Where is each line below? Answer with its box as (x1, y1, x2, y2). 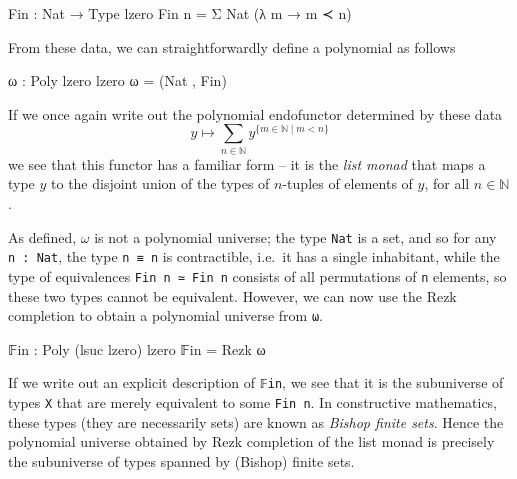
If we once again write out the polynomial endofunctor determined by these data (8, 103, 503, 124)
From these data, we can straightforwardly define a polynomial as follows (8, 36, 456, 57)
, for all (424, 173, 470, 194)
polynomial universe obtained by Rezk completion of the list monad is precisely (8, 431, 495, 452)
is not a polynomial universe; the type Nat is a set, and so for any (94, 226, 497, 247)
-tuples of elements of (282, 173, 413, 194)
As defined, (8, 226, 77, 247)
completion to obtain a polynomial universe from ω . (8, 305, 323, 326)
